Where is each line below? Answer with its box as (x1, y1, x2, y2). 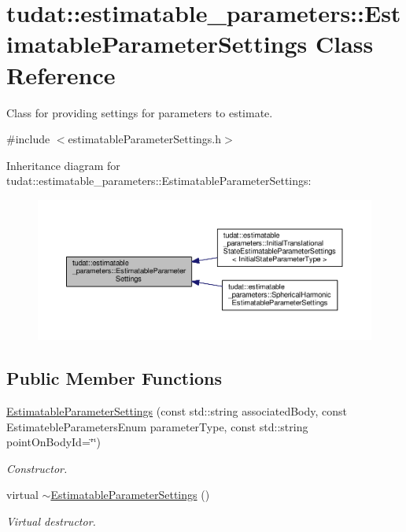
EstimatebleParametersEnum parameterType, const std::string (6, 418, 308, 434)
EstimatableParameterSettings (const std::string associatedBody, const (6, 402, 348, 419)
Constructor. (6, 460, 68, 476)
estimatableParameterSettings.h (68, 131, 222, 147)
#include (6, 131, 50, 147)
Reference (6, 58, 116, 91)
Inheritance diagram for (6, 157, 120, 173)
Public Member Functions (6, 366, 222, 390)
